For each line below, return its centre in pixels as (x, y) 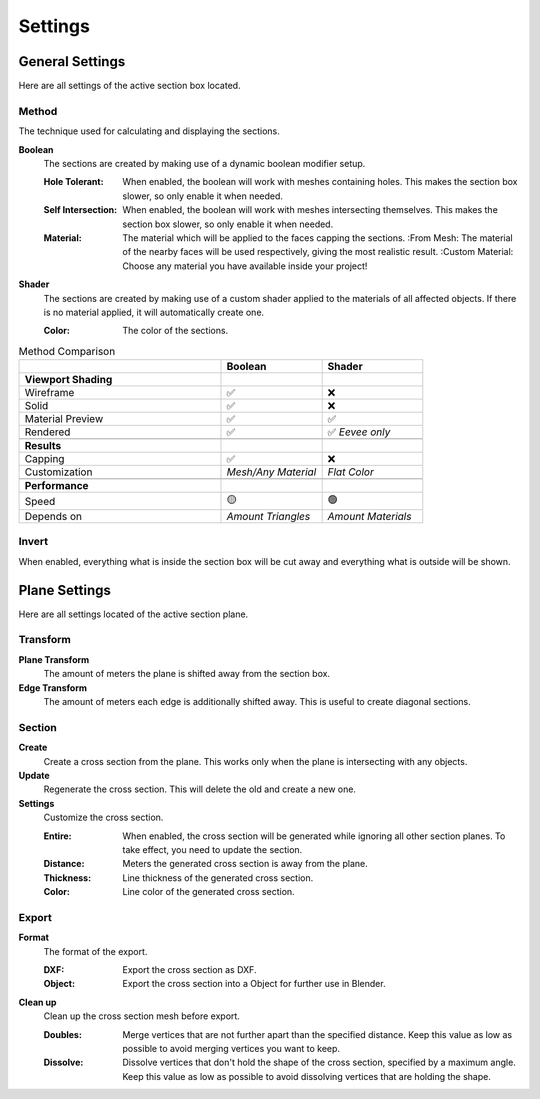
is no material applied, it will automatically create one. (154, 312)
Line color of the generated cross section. (208, 892)
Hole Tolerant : (73, 182)
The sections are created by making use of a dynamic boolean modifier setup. (204, 163)
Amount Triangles (268, 517)
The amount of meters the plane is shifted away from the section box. (186, 674)
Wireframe (49, 393)
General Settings (72, 61)
